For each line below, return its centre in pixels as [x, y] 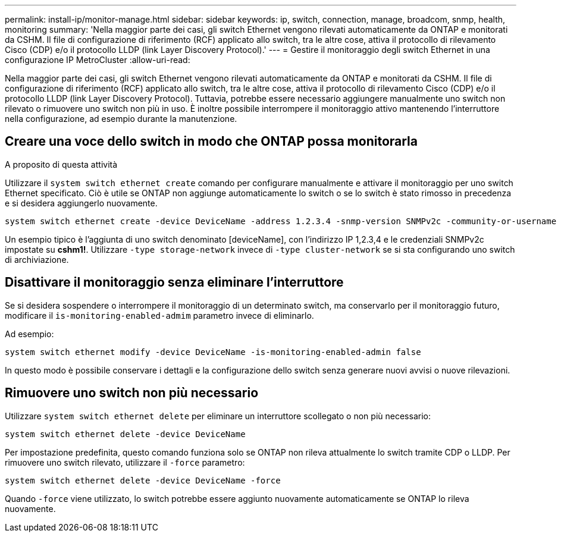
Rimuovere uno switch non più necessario [132, 393]
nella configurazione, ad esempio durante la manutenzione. [121, 119]
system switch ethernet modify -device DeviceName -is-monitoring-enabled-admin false [213, 352]
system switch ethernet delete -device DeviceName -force [143, 480]
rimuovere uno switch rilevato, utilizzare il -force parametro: [125, 462]
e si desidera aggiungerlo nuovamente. [81, 203]
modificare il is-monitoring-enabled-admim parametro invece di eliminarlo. [159, 315]
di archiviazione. [37, 259]
